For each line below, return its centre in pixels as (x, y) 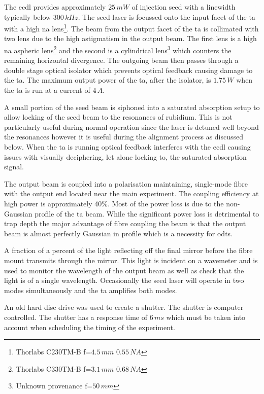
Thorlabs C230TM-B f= (54, 352)
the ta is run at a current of (47, 90)
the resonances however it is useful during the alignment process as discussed (124, 137)
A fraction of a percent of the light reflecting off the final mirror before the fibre (128, 250)
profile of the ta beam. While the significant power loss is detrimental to (147, 213)
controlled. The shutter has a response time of (76, 317)
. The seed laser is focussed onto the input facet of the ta (167, 16)
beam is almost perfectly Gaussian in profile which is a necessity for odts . (118, 233)
